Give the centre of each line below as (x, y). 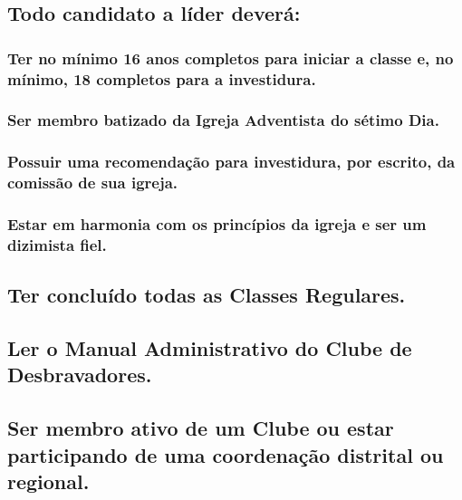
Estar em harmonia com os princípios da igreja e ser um (217, 224)
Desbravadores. (80, 375)
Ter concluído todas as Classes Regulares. (207, 295)
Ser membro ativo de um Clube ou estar (201, 428)
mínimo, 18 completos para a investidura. (162, 78)
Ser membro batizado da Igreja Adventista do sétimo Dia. (223, 120)
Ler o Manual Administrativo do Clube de (210, 348)
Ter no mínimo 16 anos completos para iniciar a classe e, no (231, 58)
